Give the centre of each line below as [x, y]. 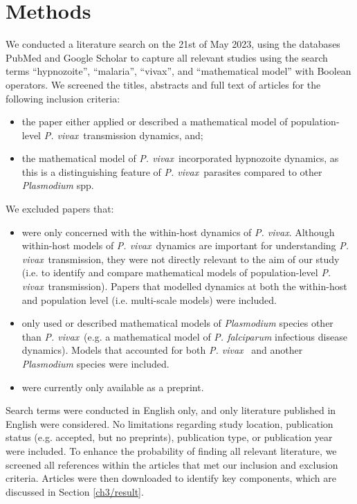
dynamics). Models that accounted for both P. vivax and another [162, 350]
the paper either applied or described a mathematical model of [155, 121]
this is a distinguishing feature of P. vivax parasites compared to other [172, 171]
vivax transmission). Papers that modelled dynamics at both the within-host [184, 286]
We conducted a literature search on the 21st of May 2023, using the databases [173, 44]
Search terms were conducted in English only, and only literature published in [171, 410]
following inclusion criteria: [63, 98]
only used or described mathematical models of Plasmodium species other [177, 323]
